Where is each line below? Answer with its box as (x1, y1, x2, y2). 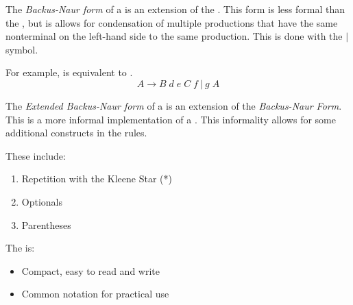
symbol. (5, 42, 38, 56)
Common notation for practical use (21, 286, 169, 301)
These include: (5, 148, 66, 162)
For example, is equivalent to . (5, 65, 133, 80)
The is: (5, 241, 35, 255)
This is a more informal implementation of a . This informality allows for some (5, 112, 336, 126)
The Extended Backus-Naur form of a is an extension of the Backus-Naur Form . (5, 98, 342, 112)
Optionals (21, 194, 63, 208)
